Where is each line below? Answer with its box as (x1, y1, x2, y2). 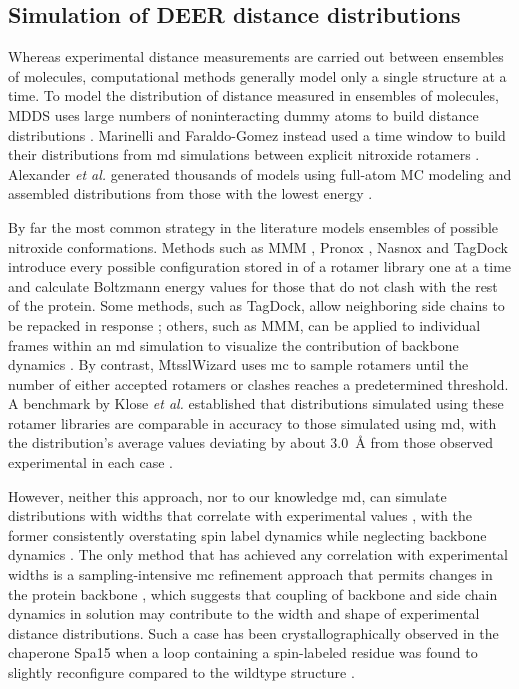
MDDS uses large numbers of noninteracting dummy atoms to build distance (8, 104, 479, 125)
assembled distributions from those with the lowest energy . (8, 183, 373, 204)
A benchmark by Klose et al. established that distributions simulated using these (8, 393, 504, 414)
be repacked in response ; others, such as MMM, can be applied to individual (8, 314, 481, 335)
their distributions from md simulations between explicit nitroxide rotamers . (8, 144, 480, 165)
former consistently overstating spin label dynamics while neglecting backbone (8, 524, 487, 545)
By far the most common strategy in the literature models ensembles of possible (8, 216, 499, 237)
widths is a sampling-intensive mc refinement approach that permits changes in (8, 564, 493, 585)
